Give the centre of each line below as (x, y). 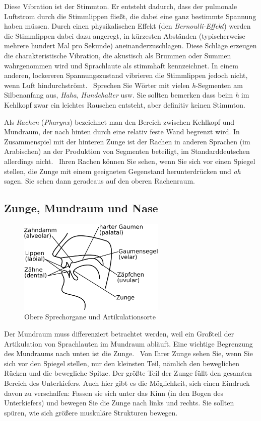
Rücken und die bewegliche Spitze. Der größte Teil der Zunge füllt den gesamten (128, 373)
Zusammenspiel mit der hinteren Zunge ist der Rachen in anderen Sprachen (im (127, 141)
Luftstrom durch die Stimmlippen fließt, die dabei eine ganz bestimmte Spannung (130, 16)
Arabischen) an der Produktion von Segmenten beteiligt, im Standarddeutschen (127, 151)
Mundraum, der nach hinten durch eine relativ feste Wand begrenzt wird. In (122, 132)
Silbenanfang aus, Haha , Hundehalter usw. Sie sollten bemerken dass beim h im (127, 95)
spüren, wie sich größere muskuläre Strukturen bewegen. (91, 412)
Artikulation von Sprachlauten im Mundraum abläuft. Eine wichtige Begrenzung (128, 343)
